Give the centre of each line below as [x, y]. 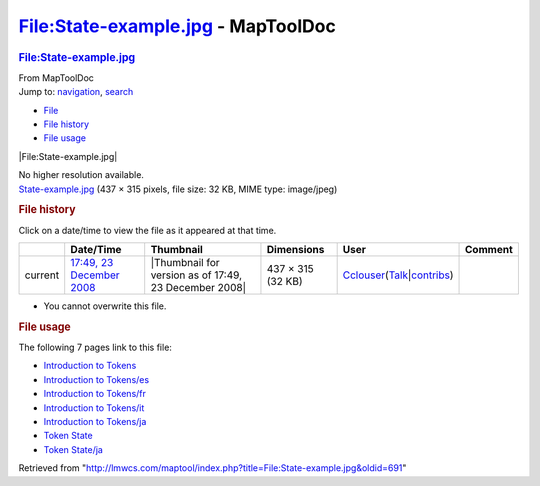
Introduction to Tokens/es [96, 379]
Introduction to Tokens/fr [95, 394]
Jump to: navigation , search [76, 92]
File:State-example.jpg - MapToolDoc [177, 26]
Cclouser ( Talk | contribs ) [398, 275]
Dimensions [295, 249]
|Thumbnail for [185, 262]
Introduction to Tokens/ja [95, 421]
